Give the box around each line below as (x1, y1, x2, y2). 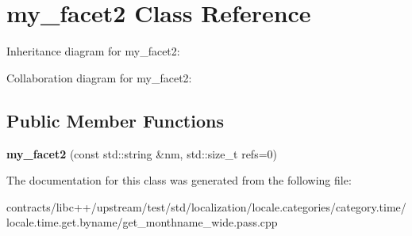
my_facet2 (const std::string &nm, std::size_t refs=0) (6, 145, 277, 162)
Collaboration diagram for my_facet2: (6, 69, 192, 86)
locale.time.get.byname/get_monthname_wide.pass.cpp (6, 214, 278, 230)
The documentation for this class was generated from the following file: (6, 172, 352, 188)
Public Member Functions (6, 108, 224, 132)
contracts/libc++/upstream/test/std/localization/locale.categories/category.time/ (6, 198, 406, 215)
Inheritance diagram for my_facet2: (6, 43, 180, 59)
